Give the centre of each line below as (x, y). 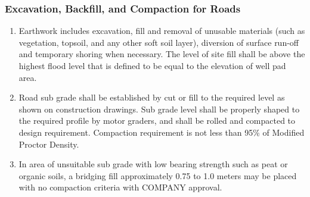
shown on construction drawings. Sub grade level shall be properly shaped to (159, 109)
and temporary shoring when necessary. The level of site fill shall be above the (162, 54)
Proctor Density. (49, 144)
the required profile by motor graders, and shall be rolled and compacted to (157, 121)
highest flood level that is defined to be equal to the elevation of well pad (152, 65)
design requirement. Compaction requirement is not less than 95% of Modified (162, 132)
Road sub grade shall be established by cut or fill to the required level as (152, 97)
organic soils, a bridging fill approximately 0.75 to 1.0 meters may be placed (158, 175)
